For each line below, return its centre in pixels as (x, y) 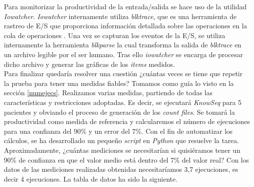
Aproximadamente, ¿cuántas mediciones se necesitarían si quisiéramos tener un (122, 150)
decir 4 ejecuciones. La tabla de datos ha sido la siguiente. (91, 178)
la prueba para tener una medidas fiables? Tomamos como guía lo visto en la (119, 83)
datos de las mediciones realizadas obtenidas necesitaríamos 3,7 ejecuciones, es (121, 169)
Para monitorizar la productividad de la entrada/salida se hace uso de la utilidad (125, 6)
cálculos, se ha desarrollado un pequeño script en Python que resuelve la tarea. (122, 140)
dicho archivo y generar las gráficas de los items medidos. (89, 64)
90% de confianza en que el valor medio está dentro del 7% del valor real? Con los (127, 159)
